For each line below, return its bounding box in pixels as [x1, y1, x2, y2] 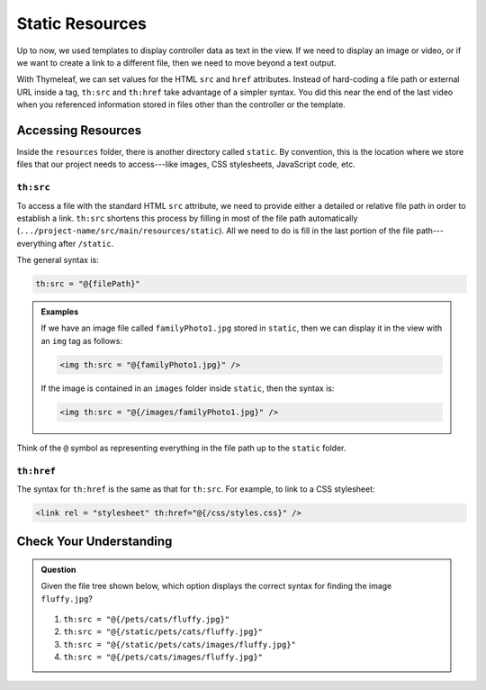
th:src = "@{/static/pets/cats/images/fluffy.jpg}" [63, 640, 297, 649]
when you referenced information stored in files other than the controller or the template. [16, 99, 346, 110]
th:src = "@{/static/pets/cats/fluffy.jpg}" [63, 627, 264, 637]
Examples [40, 306, 79, 317]
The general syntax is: [16, 255, 99, 266]
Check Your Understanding [16, 534, 173, 549]
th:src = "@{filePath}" [35, 279, 141, 289]
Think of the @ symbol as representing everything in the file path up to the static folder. [16, 442, 346, 453]
